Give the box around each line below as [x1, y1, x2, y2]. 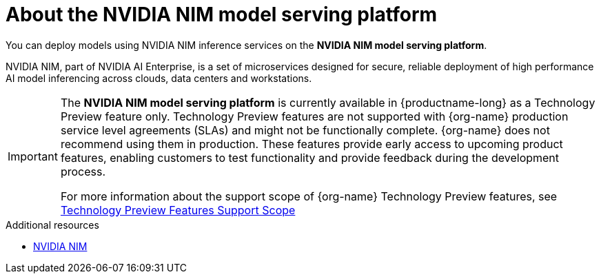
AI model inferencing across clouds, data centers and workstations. [6, 72, 312, 84]
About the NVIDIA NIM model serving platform [6, 3, 438, 26]
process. [60, 164, 106, 178]
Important [8, 149, 58, 163]
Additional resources [6, 218, 99, 231]
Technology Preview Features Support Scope [60, 203, 296, 217]
